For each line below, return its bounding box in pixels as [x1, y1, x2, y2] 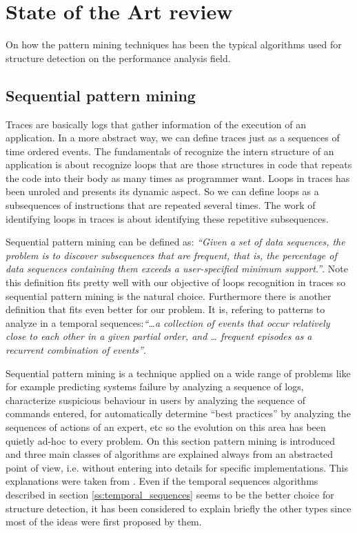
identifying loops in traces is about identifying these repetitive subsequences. [6, 211, 329, 225]
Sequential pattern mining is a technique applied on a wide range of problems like [6, 365, 351, 380]
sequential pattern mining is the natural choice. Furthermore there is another [6, 288, 331, 303]
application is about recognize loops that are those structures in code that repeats [6, 157, 352, 172]
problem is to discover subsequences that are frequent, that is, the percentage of [6, 248, 337, 262]
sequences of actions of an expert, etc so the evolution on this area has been [6, 419, 326, 434]
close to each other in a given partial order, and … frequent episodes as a [6, 329, 312, 343]
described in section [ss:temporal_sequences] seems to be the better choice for [6, 487, 334, 501]
